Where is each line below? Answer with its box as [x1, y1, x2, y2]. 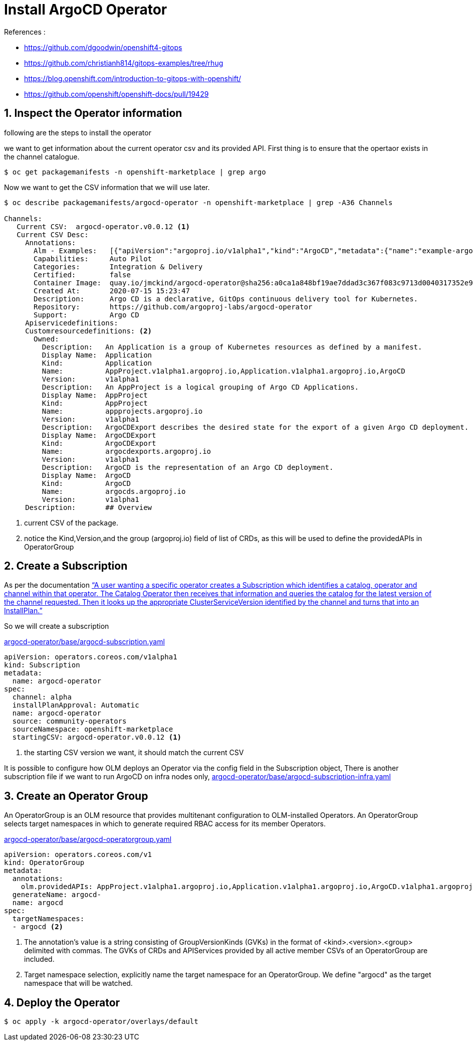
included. [24, 955, 55, 964]
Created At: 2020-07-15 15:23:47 [34, 286, 190, 295]
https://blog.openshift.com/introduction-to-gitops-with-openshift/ [24, 74, 242, 83]
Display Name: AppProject [42, 391, 148, 399]
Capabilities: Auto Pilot [34, 254, 152, 263]
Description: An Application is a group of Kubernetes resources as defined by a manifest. [42, 342, 422, 351]
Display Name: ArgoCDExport [42, 431, 156, 439]
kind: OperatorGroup [4, 858, 85, 867]
